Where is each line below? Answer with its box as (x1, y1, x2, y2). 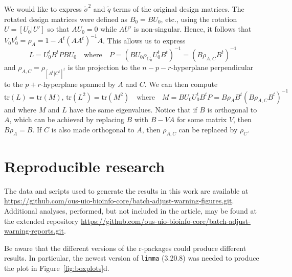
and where (4, 104, 37, 114)
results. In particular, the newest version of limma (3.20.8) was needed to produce (4, 252, 259, 263)
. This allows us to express (102, 35, 186, 45)
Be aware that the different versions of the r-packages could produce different (4, 242, 246, 253)
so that (47, 24, 70, 34)
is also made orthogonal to (51, 124, 134, 134)
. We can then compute (144, 78, 218, 89)
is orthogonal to (207, 104, 257, 114)
